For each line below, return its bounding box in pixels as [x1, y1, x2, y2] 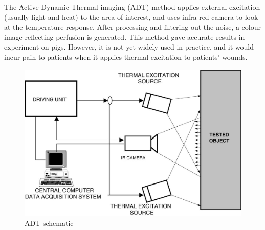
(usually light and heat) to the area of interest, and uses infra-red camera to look [4, 11, 258, 22]
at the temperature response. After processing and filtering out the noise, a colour [4, 21, 261, 32]
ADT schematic [25, 217, 74, 228]
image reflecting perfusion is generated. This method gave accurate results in [4, 31, 245, 42]
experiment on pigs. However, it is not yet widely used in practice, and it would [4, 41, 254, 52]
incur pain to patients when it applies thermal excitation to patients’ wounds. [4, 51, 248, 62]
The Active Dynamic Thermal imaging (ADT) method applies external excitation [4, 2, 260, 12]
